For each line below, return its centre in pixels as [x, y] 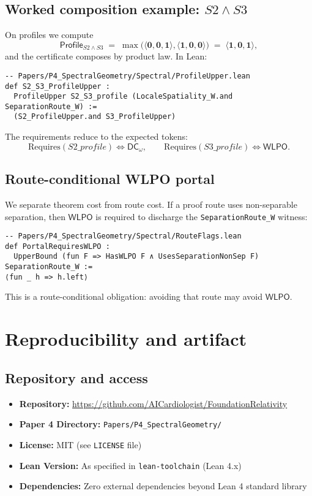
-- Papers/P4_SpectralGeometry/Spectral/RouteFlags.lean [123, 236]
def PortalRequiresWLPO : [58, 246]
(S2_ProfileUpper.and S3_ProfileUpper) [95, 117]
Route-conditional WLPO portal [110, 179]
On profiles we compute [49, 35]
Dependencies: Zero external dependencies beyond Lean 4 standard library [163, 486]
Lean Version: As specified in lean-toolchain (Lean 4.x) [130, 465]
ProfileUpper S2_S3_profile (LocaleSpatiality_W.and [123, 97]
